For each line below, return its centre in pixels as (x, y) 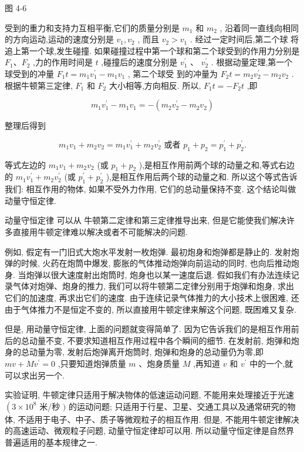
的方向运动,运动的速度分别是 (59, 39)
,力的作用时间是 (63, 62)
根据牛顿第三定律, (39, 85)
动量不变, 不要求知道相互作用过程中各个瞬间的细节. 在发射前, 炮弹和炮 (164, 340)
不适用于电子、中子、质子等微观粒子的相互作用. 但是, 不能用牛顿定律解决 (158, 419)
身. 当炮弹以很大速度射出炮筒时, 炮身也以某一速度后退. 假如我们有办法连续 (148, 274)
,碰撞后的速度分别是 (139, 62)
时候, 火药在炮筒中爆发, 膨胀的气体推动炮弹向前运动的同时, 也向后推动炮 (160, 263)
